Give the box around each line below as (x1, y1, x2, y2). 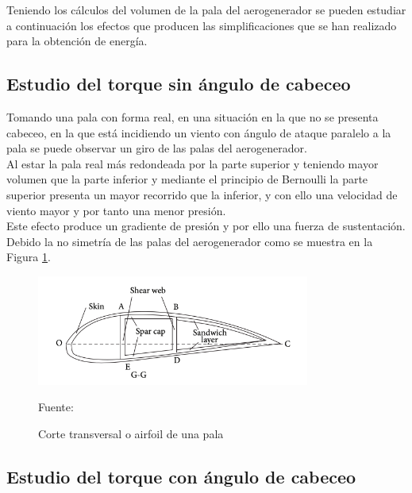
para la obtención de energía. (6, 33, 148, 49)
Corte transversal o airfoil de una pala (38, 425, 224, 441)
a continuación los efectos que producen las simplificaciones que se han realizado (6, 17, 397, 33)
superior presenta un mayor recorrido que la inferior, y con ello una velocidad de (6, 186, 398, 202)
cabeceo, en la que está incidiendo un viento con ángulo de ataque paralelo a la (6, 124, 391, 141)
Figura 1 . (6, 248, 51, 265)
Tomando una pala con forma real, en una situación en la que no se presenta (6, 108, 379, 125)
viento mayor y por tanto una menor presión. (6, 202, 226, 218)
